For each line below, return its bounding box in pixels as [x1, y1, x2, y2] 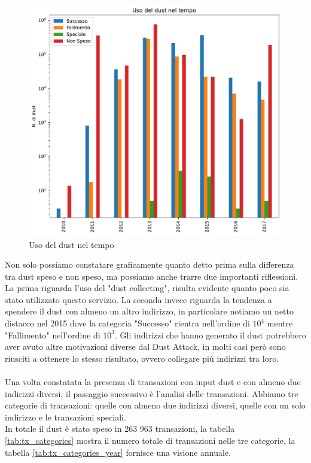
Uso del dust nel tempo [29, 238, 114, 250]
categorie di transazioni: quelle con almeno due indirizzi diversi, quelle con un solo [5, 399, 306, 411]
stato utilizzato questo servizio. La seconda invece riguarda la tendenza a [5, 293, 272, 305]
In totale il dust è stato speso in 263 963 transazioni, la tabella [5, 422, 235, 435]
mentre [267, 317, 293, 329]
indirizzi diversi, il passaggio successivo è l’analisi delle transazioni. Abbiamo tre [5, 387, 298, 400]
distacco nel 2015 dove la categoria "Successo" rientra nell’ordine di [5, 317, 250, 329]
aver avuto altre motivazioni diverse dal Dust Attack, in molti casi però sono [5, 340, 286, 353]
